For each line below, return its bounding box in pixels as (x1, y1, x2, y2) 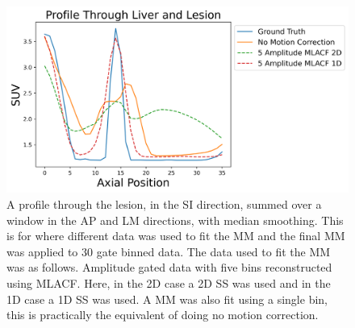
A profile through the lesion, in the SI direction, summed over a (6, 196, 322, 213)
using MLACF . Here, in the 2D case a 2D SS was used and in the (6, 275, 331, 292)
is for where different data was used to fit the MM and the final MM (6, 227, 345, 244)
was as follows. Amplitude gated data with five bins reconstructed (6, 259, 332, 276)
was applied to (6, 243, 78, 259)
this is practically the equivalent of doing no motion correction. (6, 306, 319, 323)
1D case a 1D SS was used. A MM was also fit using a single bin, (6, 290, 328, 307)
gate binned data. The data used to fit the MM (96, 243, 331, 259)
